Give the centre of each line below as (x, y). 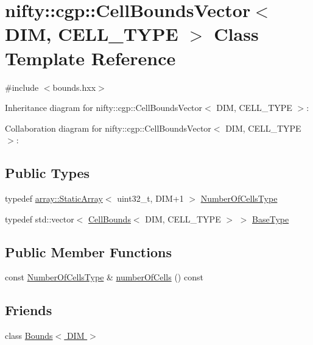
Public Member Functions (88, 251)
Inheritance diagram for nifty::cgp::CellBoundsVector (104, 108)
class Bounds (29, 336)
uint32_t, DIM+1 (150, 198)
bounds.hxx (74, 87)
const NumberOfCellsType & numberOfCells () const (104, 277)
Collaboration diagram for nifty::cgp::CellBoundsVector (108, 128)
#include (22, 87)
